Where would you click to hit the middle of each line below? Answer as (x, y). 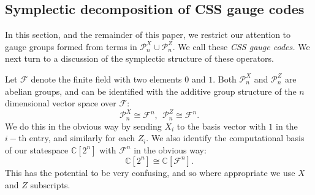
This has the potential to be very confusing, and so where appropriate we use (150, 172)
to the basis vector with (221, 126)
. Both (225, 79)
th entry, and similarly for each (76, 138)
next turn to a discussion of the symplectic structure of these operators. (139, 58)
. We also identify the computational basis (225, 138)
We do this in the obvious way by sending (83, 126)
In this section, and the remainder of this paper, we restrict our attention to (148, 35)
